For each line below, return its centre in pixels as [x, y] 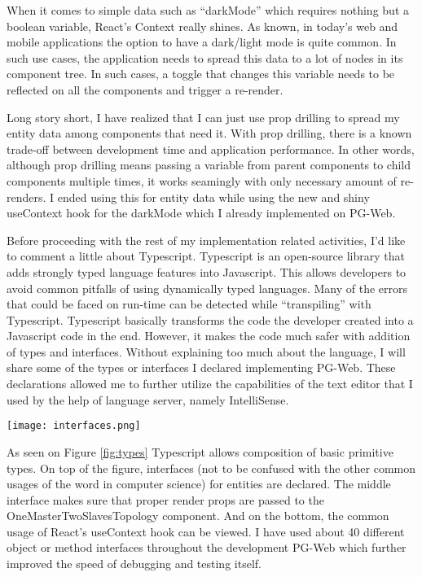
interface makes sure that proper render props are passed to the [165, 499]
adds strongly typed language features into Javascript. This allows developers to [207, 271]
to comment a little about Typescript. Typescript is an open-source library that [206, 256]
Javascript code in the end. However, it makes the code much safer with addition [209, 336]
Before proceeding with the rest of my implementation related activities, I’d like [206, 240]
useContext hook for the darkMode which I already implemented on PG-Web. [201, 213]
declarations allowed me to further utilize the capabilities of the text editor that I [210, 384]
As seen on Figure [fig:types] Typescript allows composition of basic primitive [200, 451]
